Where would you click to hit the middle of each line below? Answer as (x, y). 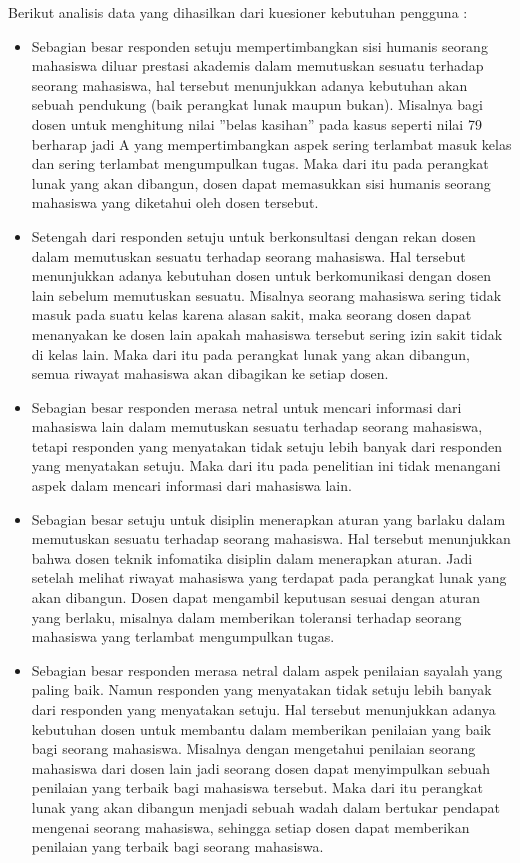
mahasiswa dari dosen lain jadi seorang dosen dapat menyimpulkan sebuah (261, 767)
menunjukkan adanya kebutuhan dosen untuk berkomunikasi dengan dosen (261, 275)
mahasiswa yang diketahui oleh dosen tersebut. (175, 202)
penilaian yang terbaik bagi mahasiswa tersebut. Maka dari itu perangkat (257, 787)
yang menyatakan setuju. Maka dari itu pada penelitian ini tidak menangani (266, 465)
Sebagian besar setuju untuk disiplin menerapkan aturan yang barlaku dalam (268, 518)
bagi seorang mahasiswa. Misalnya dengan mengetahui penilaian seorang (253, 748)
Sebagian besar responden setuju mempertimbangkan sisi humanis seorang (259, 45)
